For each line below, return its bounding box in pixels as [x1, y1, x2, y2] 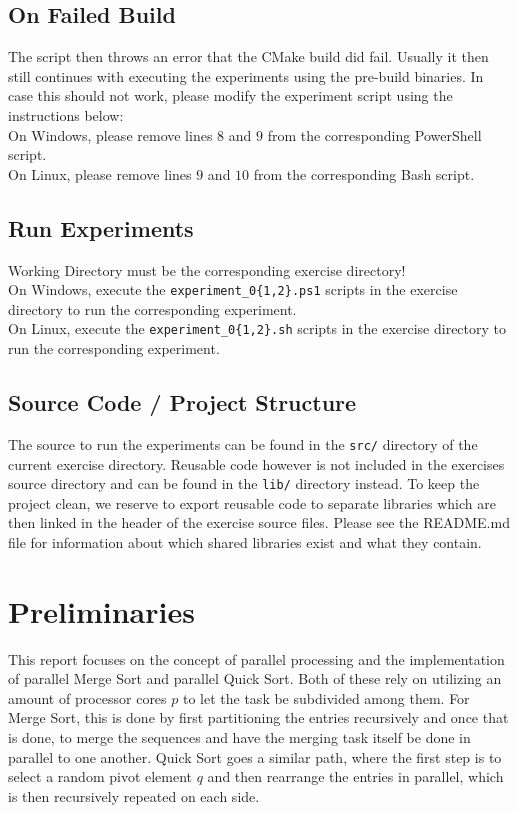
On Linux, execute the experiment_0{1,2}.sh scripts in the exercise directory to [8, 318, 507, 339]
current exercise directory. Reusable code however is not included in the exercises [8, 453, 505, 474]
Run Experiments [8, 212, 194, 243]
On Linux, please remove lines [8, 163, 192, 184]
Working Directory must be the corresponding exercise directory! [8, 259, 406, 280]
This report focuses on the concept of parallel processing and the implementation [8, 648, 505, 669]
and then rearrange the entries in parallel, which [207, 766, 504, 787]
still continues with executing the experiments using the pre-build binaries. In [8, 65, 484, 86]
